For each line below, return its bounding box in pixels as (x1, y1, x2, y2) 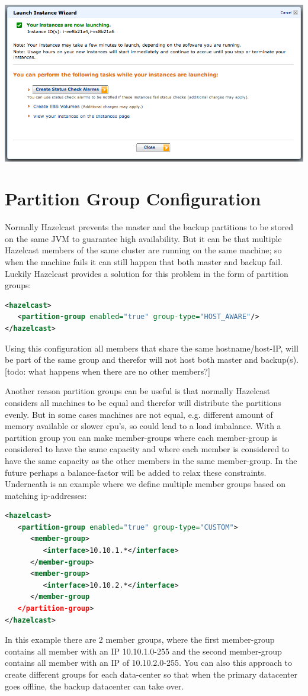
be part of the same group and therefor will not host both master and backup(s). (5, 353, 299, 366)
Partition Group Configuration (5, 186, 261, 211)
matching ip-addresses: (5, 489, 87, 501)
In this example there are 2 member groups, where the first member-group (5, 633, 275, 646)
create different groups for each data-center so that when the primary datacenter (5, 668, 297, 680)
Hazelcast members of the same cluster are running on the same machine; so (5, 244, 282, 256)
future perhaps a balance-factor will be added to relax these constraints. (5, 466, 267, 478)
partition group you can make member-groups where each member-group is (5, 431, 278, 443)
